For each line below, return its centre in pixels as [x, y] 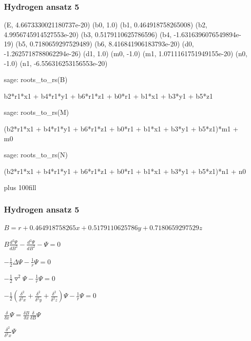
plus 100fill [20, 187]
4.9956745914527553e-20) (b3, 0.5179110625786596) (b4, [88, 34]
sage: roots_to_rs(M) [37, 112]
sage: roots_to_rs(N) [36, 155]
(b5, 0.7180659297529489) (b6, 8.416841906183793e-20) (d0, [105, 44]
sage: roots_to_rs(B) [36, 79]
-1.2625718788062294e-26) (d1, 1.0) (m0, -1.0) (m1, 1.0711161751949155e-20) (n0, [126, 53]
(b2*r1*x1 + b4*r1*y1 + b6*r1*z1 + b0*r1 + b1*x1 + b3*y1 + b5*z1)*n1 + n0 [125, 171]
